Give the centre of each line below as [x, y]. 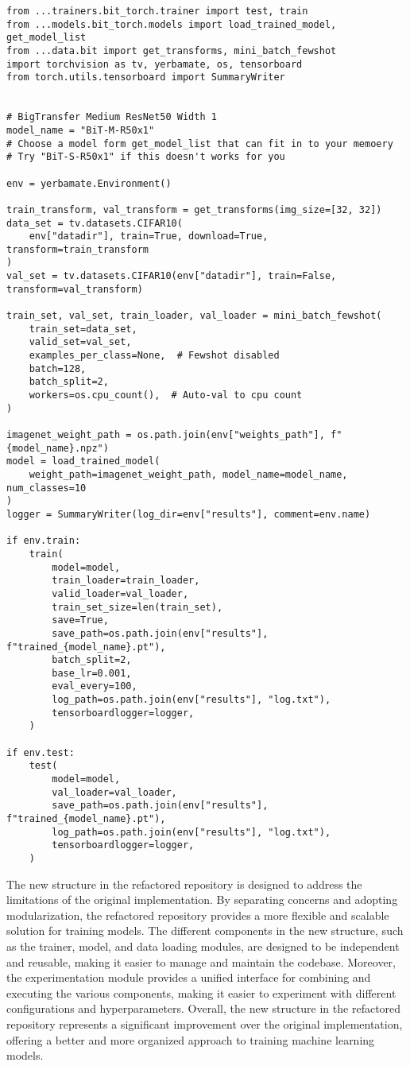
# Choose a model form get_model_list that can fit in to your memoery [200, 143]
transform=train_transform [77, 249]
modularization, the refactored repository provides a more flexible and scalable [198, 915]
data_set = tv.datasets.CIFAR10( [95, 223]
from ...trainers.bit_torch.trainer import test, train [157, 11]
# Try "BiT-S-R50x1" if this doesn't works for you [146, 157]
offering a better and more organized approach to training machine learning [191, 1039]
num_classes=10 [46, 488]
